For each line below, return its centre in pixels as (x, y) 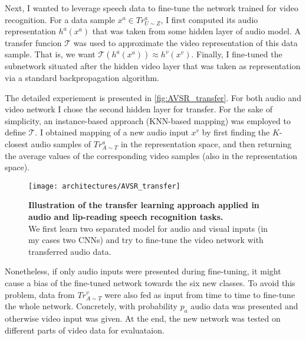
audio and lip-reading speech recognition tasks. (126, 216)
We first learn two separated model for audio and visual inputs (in (148, 228)
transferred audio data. (70, 251)
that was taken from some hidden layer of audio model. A (197, 31)
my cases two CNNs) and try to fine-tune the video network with (146, 240)
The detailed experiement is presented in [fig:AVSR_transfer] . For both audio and (153, 97)
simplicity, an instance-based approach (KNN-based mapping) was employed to (148, 120)
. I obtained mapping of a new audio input (112, 132)
